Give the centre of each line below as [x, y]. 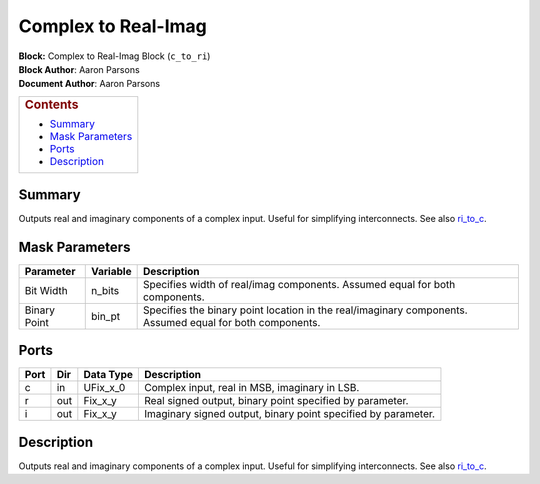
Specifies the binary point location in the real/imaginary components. [305, 310]
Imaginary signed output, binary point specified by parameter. [289, 414]
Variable [111, 271]
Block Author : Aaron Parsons [79, 69]
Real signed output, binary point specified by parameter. [276, 401]
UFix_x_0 [104, 388]
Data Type [108, 375]
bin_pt [105, 316]
